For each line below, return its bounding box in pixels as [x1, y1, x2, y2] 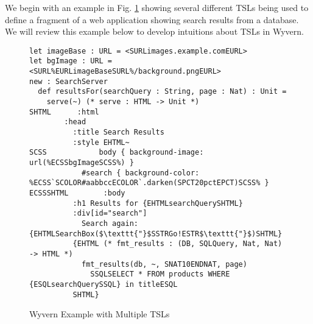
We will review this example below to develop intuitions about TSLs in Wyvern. [5, 25, 304, 38]
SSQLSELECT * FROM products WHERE [90, 270, 230, 279]
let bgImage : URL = [29, 57, 113, 66]
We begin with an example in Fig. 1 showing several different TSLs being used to [5, 1, 309, 13]
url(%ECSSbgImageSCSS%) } [29, 158, 134, 167]
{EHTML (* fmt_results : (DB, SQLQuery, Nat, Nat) [72, 239, 283, 248]
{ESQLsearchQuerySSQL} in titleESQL [29, 280, 178, 289]
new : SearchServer [29, 77, 108, 86]
